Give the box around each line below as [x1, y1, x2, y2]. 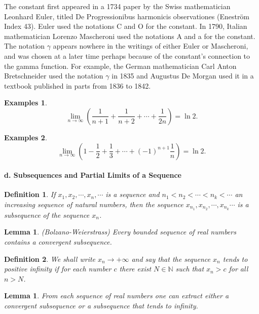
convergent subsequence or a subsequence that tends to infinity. [4, 300, 198, 310]
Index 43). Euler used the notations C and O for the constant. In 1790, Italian [4, 21, 247, 31]
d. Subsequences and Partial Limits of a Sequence [4, 170, 181, 180]
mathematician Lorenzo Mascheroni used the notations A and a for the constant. [4, 30, 255, 41]
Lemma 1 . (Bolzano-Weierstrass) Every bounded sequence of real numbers [4, 226, 236, 237]
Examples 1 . [4, 97, 47, 108]
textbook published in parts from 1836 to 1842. [4, 80, 151, 91]
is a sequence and [105, 189, 160, 200]
